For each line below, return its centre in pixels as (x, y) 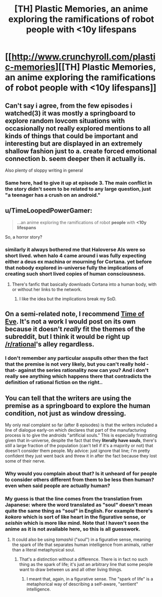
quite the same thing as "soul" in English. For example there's (79, 511)
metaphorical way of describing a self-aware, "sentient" (82, 584)
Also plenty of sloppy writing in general (44, 170)
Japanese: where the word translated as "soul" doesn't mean (79, 505)
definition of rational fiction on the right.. (54, 383)
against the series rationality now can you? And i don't (83, 371)
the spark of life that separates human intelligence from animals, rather (83, 545)
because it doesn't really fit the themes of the (75, 329)
